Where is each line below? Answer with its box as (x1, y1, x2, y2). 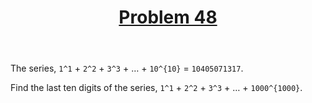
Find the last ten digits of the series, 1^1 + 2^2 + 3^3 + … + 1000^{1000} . (10, 82, 303, 94)
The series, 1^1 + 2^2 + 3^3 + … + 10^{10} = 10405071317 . (10, 62, 244, 75)
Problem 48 (118, 6, 218, 29)
